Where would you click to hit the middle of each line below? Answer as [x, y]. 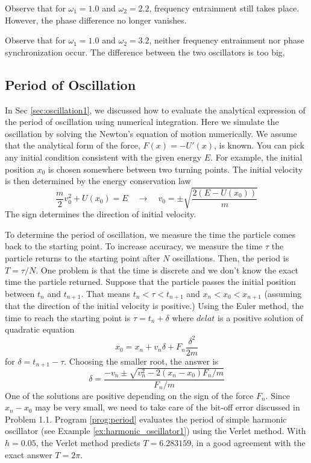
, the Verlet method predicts [88, 443]
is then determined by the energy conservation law [98, 181]
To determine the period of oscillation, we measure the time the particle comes [150, 234]
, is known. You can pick [259, 145]
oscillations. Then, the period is [231, 258]
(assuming [283, 293]
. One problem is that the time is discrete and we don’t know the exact [167, 270]
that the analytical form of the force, [73, 145]
